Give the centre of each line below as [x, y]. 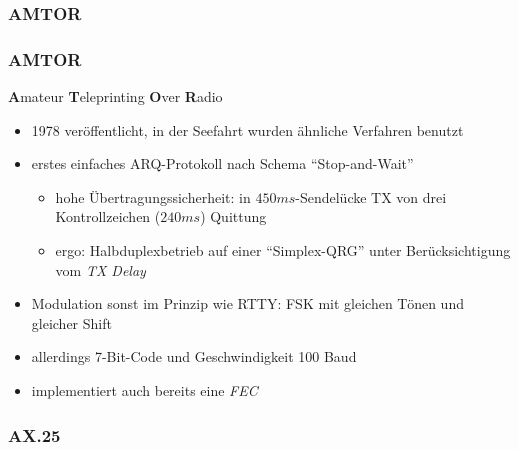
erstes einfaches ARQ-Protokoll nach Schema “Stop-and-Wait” [222, 163]
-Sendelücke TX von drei [371, 196]
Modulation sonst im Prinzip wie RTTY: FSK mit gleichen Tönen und [247, 303]
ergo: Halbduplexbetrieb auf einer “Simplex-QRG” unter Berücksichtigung [283, 250]
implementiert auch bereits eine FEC [144, 390]
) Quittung [233, 216]
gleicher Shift [71, 322]
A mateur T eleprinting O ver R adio [115, 96]
